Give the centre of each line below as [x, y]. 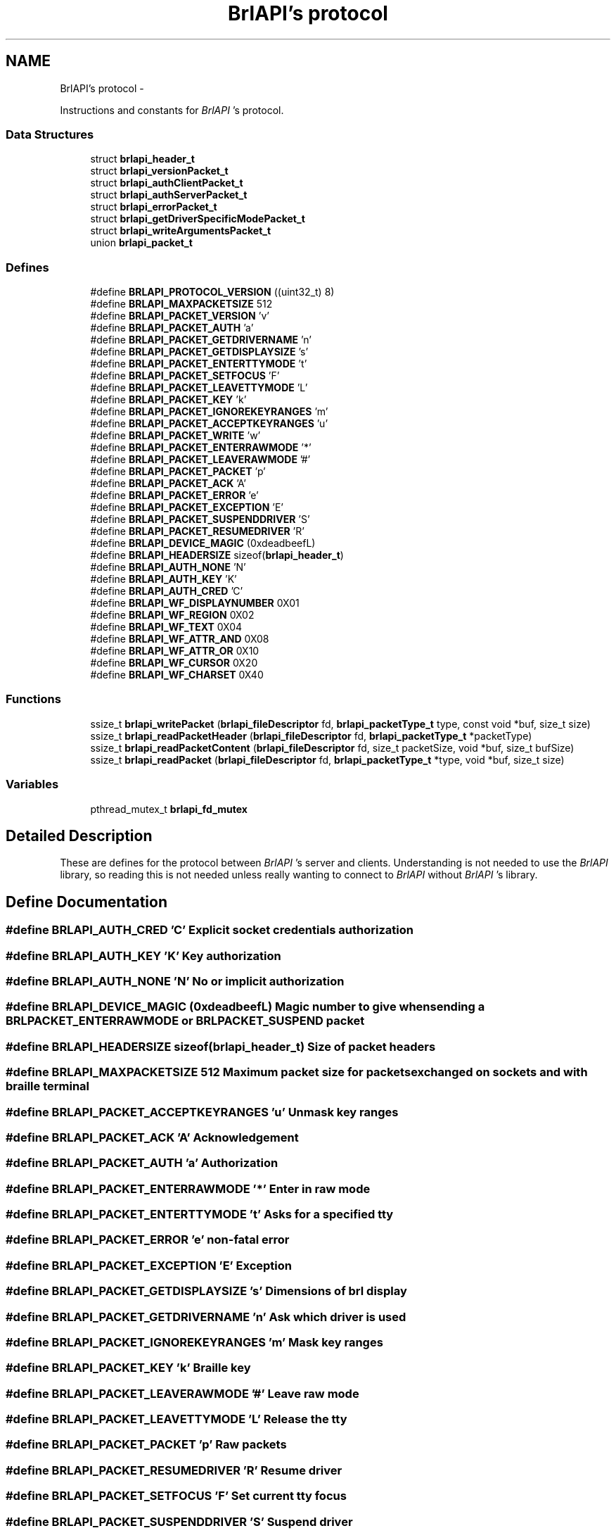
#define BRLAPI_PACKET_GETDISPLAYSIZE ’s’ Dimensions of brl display [206, 1291]
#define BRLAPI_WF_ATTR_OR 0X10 [175, 651]
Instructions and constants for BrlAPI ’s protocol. [172, 110]
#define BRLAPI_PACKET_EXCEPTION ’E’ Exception [149, 1265]
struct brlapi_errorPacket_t [154, 207]
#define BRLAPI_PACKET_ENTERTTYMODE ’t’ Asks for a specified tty [200, 1215]
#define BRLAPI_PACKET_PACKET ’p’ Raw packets [146, 1445]
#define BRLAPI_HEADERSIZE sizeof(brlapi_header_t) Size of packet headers [221, 1046]
